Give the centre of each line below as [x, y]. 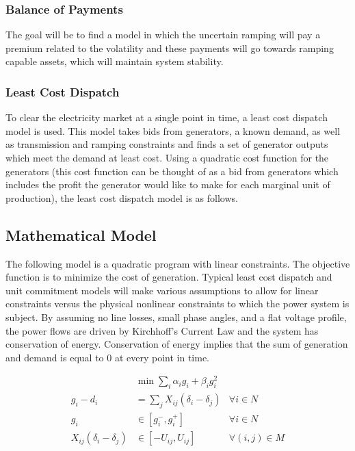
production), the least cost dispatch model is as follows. [122, 197]
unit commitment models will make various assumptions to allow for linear [162, 290]
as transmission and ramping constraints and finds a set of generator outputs [167, 144]
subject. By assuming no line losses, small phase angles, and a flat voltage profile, [176, 317]
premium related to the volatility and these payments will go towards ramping [170, 48]
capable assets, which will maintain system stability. [115, 61]
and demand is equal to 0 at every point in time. [108, 357]
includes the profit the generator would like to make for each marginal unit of [168, 184]
